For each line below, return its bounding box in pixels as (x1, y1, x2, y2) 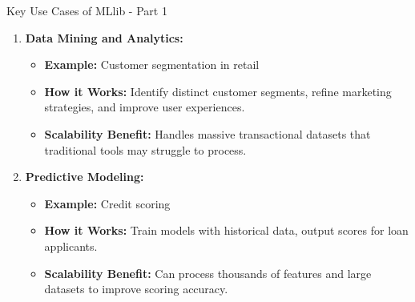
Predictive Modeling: (25, 168, 144, 185)
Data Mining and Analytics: (25, 29, 183, 46)
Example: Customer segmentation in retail (44, 56, 260, 73)
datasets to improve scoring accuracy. (44, 280, 228, 297)
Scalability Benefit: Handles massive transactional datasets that (44, 125, 371, 142)
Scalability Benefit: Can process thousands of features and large (44, 264, 372, 281)
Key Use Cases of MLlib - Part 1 (6, 2, 167, 18)
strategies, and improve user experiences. (44, 99, 245, 115)
